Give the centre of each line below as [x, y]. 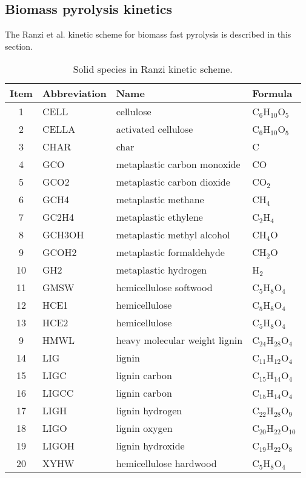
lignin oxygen [144, 428]
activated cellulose [155, 129]
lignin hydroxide [150, 446]
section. [19, 46]
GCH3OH [63, 235]
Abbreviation [74, 93]
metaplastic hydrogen [161, 270]
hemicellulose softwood [164, 288]
